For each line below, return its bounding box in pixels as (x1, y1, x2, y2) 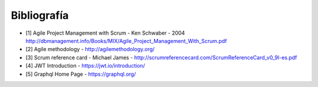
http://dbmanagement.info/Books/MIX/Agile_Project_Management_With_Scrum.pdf (25, 37, 227, 44)
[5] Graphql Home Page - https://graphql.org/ (25, 71, 136, 78)
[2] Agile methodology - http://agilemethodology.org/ (25, 46, 155, 53)
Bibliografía (11, 9, 69, 22)
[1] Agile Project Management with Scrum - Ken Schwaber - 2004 (25, 29, 185, 36)
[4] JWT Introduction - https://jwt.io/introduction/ (25, 62, 145, 69)
